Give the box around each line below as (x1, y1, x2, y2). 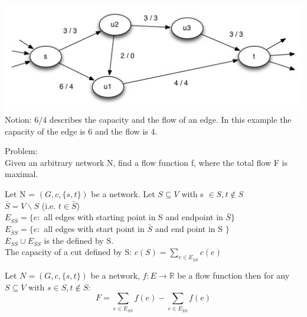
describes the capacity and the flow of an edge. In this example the (49, 113, 292, 126)
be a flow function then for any (177, 269, 290, 282)
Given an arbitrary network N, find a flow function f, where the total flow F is (5, 156, 288, 168)
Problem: (5, 145, 38, 157)
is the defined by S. (44, 234, 114, 246)
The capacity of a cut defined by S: (5, 246, 132, 258)
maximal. (5, 168, 38, 180)
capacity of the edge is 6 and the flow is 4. (5, 125, 158, 137)
